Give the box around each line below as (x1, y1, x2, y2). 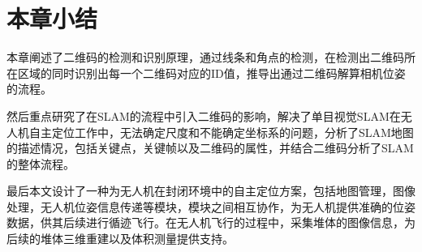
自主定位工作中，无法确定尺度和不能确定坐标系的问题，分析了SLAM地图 (28, 123, 414, 140)
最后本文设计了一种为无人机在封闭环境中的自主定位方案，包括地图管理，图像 (6, 182, 416, 199)
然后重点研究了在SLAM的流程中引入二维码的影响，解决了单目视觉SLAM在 (6, 107, 401, 124)
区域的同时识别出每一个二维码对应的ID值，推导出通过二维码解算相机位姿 (17, 64, 406, 81)
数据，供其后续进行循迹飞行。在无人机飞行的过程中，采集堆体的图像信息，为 (6, 214, 416, 231)
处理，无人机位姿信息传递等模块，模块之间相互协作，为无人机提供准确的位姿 (6, 198, 416, 215)
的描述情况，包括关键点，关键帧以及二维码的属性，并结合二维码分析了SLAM (6, 139, 414, 156)
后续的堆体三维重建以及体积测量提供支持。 (6, 230, 234, 247)
